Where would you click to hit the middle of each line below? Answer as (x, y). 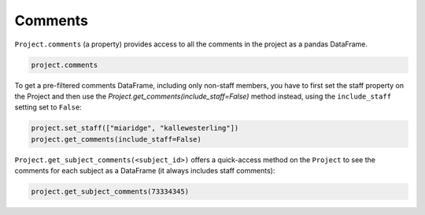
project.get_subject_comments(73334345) (110, 192)
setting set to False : (48, 107)
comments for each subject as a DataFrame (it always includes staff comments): (145, 171)
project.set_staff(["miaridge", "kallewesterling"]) (135, 128)
